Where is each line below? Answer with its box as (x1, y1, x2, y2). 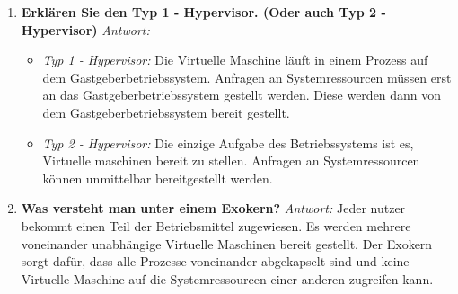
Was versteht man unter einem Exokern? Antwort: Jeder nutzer (21, 199, 406, 218)
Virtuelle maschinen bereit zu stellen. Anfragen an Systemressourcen (42, 151, 420, 170)
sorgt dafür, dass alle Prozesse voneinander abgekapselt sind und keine (21, 252, 410, 271)
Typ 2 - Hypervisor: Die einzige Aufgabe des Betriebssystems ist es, (42, 133, 414, 152)
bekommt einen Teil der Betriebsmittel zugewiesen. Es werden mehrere (21, 216, 411, 235)
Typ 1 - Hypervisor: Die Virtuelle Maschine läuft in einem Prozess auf (42, 50, 428, 69)
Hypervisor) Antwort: (21, 20, 150, 39)
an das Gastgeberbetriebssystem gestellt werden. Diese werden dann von (42, 85, 442, 104)
